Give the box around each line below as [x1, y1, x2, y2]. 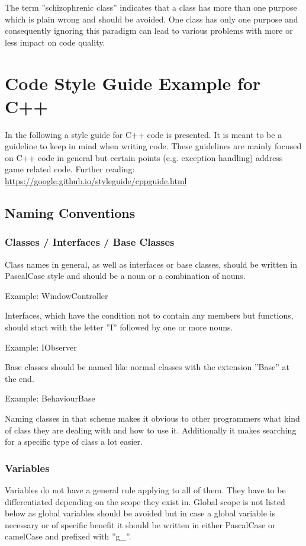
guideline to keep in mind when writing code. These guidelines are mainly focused [5, 140, 302, 152]
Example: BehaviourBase [5, 392, 95, 404]
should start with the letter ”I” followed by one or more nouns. [5, 321, 233, 333]
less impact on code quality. [5, 36, 105, 48]
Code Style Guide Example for [5, 70, 261, 95]
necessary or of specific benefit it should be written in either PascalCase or [5, 518, 276, 531]
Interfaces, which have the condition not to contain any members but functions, [5, 309, 294, 322]
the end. [5, 372, 34, 384]
